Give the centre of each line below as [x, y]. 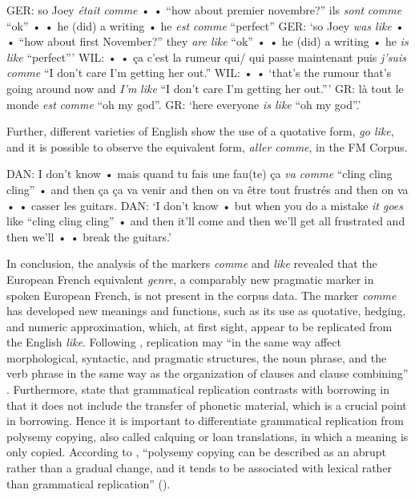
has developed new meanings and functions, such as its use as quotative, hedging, [206, 311]
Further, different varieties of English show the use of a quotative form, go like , [200, 131]
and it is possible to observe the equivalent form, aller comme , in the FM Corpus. [207, 146]
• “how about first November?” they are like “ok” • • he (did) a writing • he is [207, 41]
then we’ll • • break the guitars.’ [89, 236]
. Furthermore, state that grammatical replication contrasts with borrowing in [198, 389]
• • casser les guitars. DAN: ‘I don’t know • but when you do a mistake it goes [205, 205]
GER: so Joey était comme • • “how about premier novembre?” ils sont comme [204, 10]
